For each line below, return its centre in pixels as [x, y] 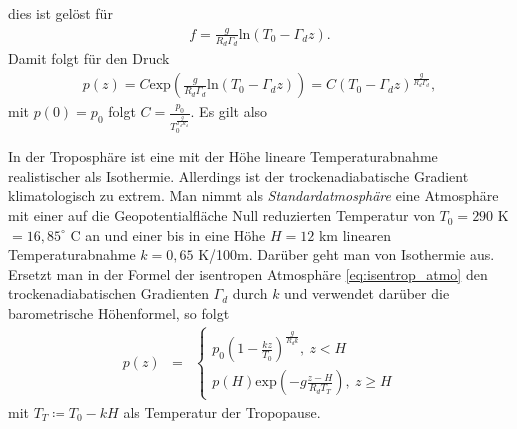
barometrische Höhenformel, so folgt [119, 313]
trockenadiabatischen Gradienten [108, 293]
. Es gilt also [229, 111]
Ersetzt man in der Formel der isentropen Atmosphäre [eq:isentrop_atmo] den [248, 273]
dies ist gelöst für [60, 13]
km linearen [354, 234]
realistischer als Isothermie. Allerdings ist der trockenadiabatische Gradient [238, 175]
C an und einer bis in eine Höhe [168, 234]
